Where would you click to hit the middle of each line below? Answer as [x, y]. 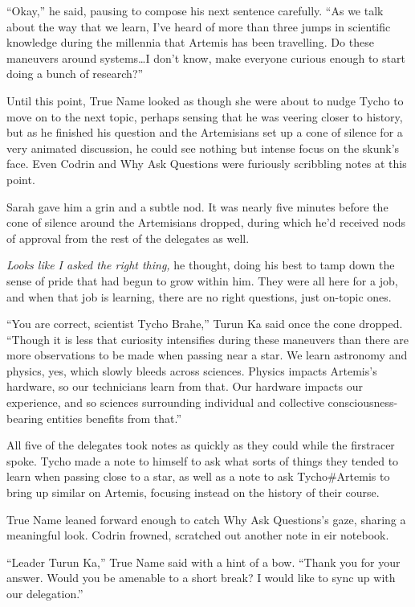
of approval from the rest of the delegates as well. [128, 238]
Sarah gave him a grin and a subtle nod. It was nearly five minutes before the [197, 206]
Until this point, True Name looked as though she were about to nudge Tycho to [205, 100]
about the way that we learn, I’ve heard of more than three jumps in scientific [199, 26]
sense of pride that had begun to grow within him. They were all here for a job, [202, 280]
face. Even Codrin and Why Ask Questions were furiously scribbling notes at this [207, 164]
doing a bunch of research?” [75, 74]
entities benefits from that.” [114, 418]
